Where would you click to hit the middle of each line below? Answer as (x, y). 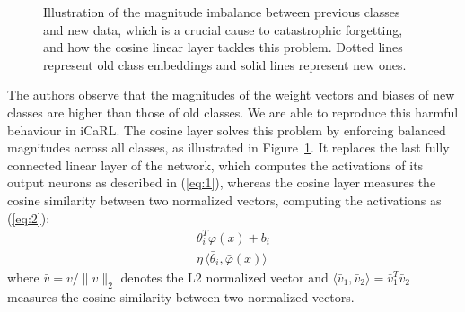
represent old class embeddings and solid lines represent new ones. (225, 64)
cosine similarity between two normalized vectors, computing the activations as (224, 199)
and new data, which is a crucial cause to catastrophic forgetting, (223, 29)
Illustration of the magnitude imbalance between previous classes (222, 12)
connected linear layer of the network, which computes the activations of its (215, 165)
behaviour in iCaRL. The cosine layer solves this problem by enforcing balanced (227, 130)
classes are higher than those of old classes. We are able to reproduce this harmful (233, 112)
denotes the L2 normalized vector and (224, 277)
